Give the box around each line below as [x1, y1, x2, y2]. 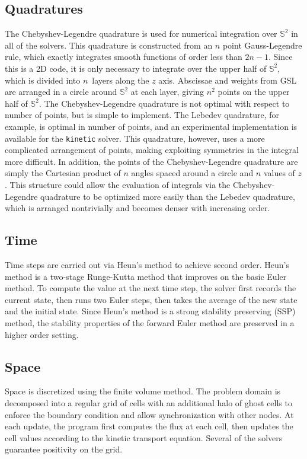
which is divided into [5, 74, 81, 86]
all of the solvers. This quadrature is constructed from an [5, 39, 213, 51]
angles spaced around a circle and [131, 167, 254, 179]
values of [263, 167, 295, 179]
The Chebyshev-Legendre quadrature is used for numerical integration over [5, 27, 277, 40]
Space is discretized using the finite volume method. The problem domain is [5, 385, 281, 397]
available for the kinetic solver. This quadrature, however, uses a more [5, 132, 265, 144]
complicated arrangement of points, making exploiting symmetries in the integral [5, 144, 299, 156]
